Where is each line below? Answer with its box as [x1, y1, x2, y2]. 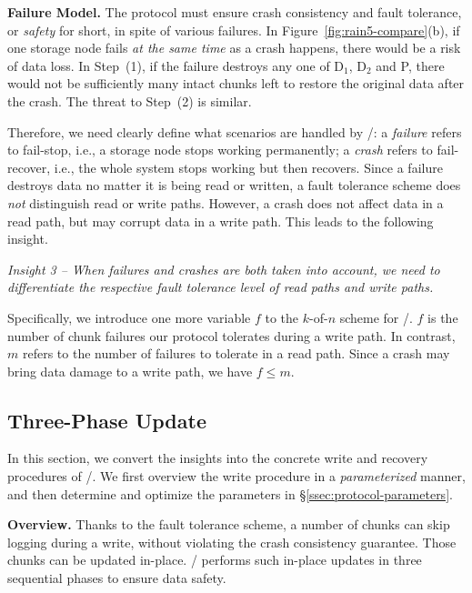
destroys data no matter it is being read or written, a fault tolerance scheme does [7, 176, 461, 195]
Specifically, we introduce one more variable [7, 307, 251, 327]
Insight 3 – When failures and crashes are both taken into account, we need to [7, 259, 440, 278]
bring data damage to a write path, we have [7, 361, 253, 380]
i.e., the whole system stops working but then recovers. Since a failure [54, 157, 443, 176]
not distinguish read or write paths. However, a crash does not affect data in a [7, 193, 444, 212]
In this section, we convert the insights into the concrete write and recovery [7, 448, 428, 467]
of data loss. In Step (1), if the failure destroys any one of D [7, 55, 345, 75]
